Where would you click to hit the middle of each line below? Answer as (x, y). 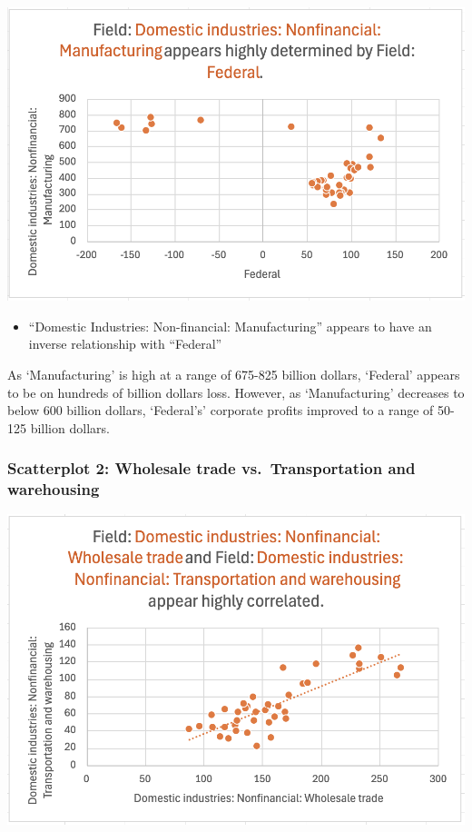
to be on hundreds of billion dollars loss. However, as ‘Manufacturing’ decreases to (236, 392)
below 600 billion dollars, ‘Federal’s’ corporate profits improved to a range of (221, 410)
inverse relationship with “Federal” (125, 344)
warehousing (54, 489)
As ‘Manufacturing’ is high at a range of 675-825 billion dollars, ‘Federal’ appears (234, 374)
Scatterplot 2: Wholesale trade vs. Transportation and (211, 468)
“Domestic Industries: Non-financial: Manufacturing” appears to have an (230, 326)
